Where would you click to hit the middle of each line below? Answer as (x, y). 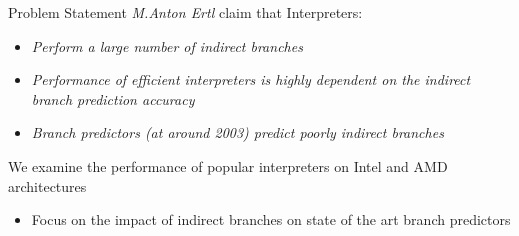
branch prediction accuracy (113, 98)
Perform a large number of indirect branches (167, 45)
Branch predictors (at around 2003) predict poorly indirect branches (237, 132)
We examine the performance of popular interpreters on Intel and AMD (228, 165)
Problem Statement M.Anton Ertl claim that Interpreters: (185, 12)
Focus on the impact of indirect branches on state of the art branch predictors (271, 219)
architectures (47, 185)
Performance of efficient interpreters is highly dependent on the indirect (251, 79)
